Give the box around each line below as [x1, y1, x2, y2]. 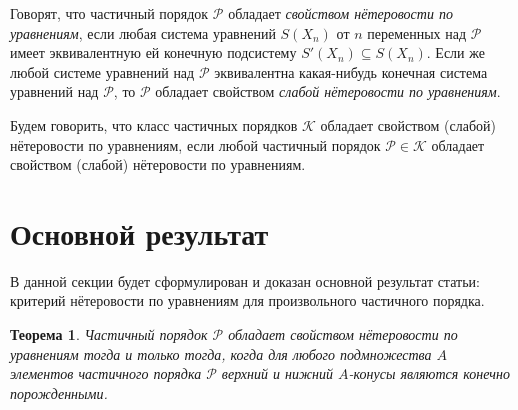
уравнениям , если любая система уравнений [10, 22, 276, 43]
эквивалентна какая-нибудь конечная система [214, 61, 488, 82]
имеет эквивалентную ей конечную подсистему [10, 42, 297, 63]
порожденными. [10, 382, 108, 403]
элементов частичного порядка [10, 363, 202, 384]
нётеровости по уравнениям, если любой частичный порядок [10, 134, 381, 155]
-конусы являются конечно [348, 363, 510, 384]
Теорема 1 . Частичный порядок [10, 324, 208, 345]
